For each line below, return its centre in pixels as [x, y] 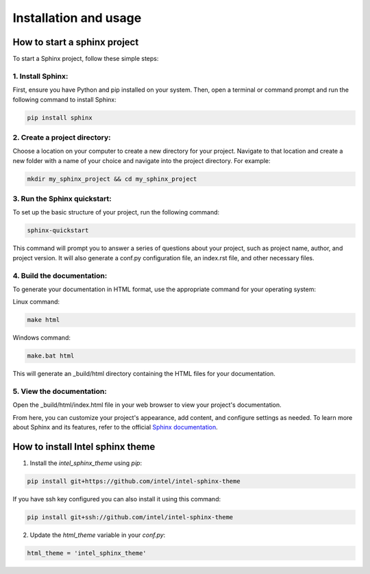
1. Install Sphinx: [40, 76]
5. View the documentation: [60, 392]
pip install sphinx [60, 117]
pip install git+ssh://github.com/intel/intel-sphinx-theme [130, 517]
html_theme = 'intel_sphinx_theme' [87, 553]
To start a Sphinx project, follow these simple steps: [86, 59]
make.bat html [51, 356]
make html [44, 320]
